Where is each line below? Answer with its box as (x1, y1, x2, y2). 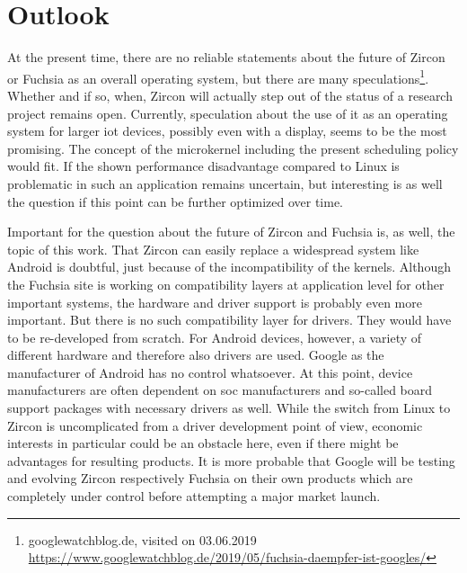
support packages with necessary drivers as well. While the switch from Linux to (7, 398, 451, 417)
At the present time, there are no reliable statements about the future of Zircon (7, 48, 445, 67)
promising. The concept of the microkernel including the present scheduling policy (7, 139, 459, 157)
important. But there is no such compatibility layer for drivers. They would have (7, 310, 452, 329)
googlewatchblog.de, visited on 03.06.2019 (28, 530, 257, 549)
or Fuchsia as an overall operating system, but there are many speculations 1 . (7, 66, 429, 87)
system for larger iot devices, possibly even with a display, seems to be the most (7, 121, 447, 140)
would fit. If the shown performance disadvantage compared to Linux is (7, 157, 400, 175)
